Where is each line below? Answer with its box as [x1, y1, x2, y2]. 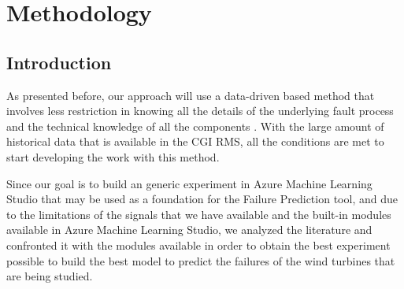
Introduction [6, 50, 112, 74]
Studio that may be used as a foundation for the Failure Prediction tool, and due [6, 191, 398, 207]
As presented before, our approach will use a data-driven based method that [6, 87, 375, 103]
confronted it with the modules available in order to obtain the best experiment [6, 236, 391, 253]
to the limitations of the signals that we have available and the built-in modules [6, 206, 391, 222]
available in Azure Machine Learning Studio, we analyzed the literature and [6, 221, 372, 238]
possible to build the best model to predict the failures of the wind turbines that [6, 252, 395, 269]
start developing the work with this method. [6, 148, 220, 165]
